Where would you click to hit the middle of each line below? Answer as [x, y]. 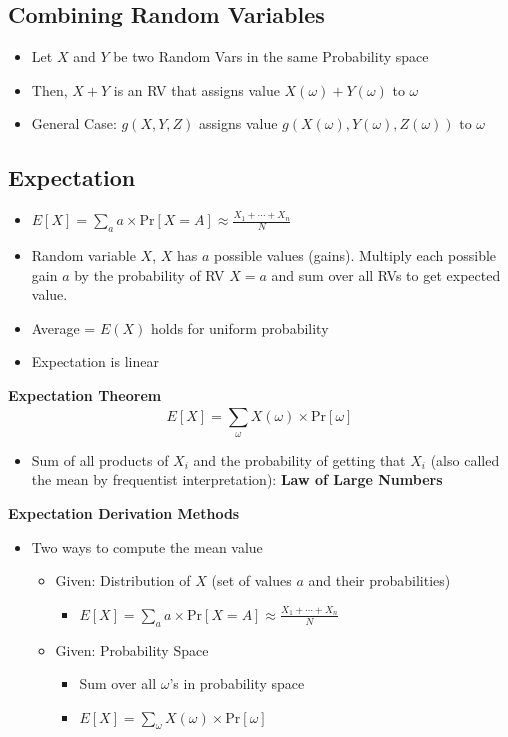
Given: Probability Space [132, 649]
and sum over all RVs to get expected [386, 274]
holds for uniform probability [239, 327]
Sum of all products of [100, 459]
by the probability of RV [149, 274]
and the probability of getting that [299, 459]
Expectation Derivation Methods [124, 512]
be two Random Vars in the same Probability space [271, 56]
